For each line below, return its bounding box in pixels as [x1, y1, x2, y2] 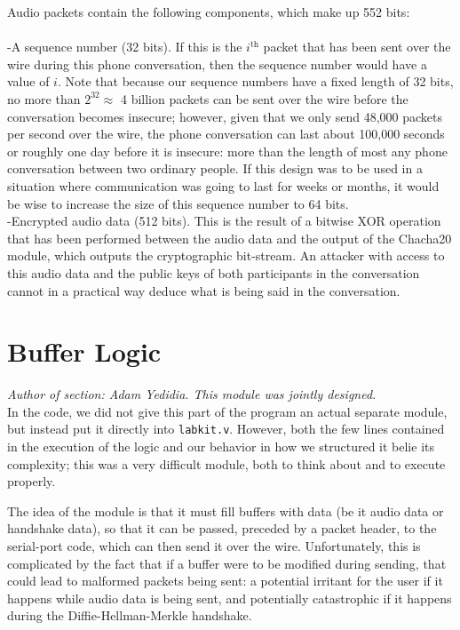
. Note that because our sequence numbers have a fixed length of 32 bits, [57, 72, 454, 91]
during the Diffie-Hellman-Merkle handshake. [7, 606, 252, 625]
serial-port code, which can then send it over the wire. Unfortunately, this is [7, 537, 421, 555]
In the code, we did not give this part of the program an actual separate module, [7, 402, 448, 420]
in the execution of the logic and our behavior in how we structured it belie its [7, 437, 434, 456]
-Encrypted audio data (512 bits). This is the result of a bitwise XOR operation [7, 211, 441, 230]
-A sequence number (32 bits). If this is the [7, 37, 242, 56]
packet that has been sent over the [263, 37, 451, 56]
